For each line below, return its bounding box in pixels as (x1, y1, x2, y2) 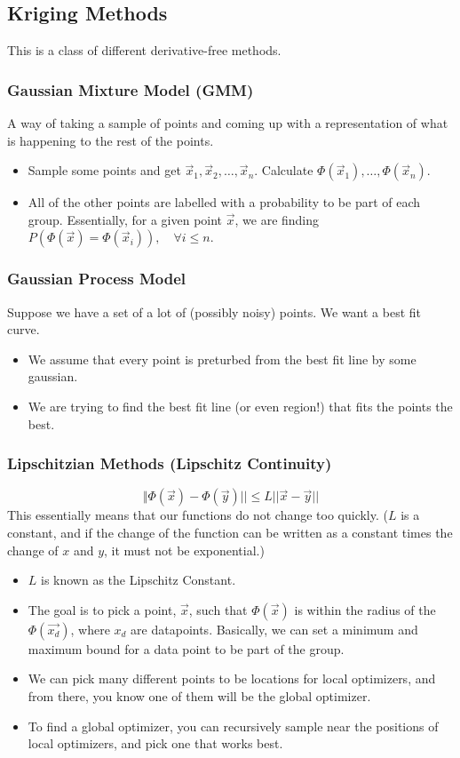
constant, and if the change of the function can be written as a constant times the (7, 523, 453, 541)
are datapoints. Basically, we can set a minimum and (131, 619, 418, 638)
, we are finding (234, 210, 320, 228)
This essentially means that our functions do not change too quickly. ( (7, 506, 388, 524)
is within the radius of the (294, 600, 436, 618)
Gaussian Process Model (7, 267, 186, 290)
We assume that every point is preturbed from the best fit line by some (28, 349, 416, 368)
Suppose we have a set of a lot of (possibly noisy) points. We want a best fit (7, 302, 422, 321)
